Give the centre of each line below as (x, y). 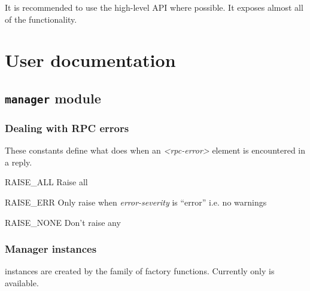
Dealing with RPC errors (67, 128)
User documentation (90, 60)
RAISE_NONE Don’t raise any (63, 222)
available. (22, 282)
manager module (53, 98)
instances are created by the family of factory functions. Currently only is (140, 271)
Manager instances (51, 249)
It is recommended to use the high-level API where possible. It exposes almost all (154, 7)
